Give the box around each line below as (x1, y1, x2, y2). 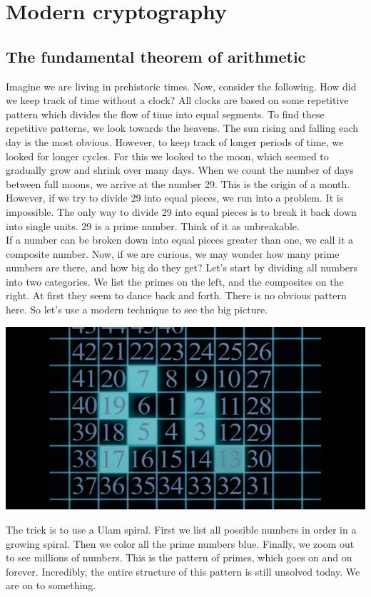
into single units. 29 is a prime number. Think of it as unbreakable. (6, 218, 300, 233)
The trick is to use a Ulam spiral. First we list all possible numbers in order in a (6, 521, 357, 536)
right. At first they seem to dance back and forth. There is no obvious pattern (6, 288, 347, 303)
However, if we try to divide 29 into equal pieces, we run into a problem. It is (6, 190, 344, 205)
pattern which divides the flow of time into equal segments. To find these (6, 106, 325, 121)
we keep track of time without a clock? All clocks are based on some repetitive (6, 93, 349, 108)
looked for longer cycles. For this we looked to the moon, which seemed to (6, 148, 329, 163)
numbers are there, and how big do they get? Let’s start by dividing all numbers (6, 260, 358, 275)
